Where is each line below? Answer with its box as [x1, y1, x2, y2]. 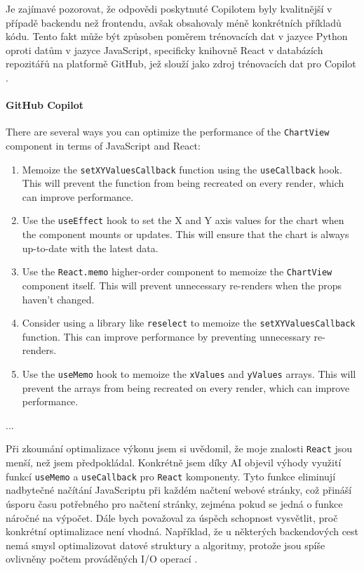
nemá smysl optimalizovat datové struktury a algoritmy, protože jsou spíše [6, 537, 325, 552]
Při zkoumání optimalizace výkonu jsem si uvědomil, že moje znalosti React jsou [6, 441, 353, 456]
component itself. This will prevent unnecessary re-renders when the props [22, 277, 342, 292]
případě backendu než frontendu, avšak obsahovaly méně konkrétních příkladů [6, 15, 342, 29]
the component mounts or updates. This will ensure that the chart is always [22, 227, 349, 242]
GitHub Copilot [6, 98, 84, 112]
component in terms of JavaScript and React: [6, 138, 201, 153]
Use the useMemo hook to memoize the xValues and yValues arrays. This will [22, 366, 356, 381]
